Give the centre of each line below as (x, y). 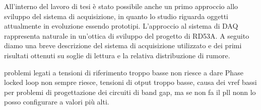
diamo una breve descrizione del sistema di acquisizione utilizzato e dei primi (123, 45)
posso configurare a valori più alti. (57, 102)
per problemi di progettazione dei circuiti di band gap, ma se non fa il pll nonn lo (130, 92)
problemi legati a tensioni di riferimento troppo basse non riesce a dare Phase (124, 72)
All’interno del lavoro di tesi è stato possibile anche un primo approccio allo (121, 6)
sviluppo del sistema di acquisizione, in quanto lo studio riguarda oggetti (116, 16)
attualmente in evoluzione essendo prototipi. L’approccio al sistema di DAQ (121, 26)
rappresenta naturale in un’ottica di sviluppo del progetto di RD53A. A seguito (127, 35)
